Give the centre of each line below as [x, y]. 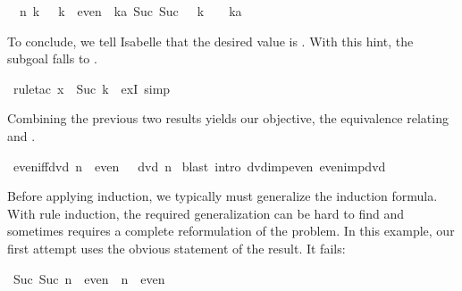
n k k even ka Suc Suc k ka [130, 11]
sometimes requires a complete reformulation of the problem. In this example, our [231, 231]
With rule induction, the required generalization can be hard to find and [206, 213]
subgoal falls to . [52, 58]
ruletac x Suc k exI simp [92, 88]
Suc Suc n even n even [89, 278]
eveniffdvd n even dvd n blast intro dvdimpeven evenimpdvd [199, 166]
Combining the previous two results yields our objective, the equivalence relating [228, 118]
